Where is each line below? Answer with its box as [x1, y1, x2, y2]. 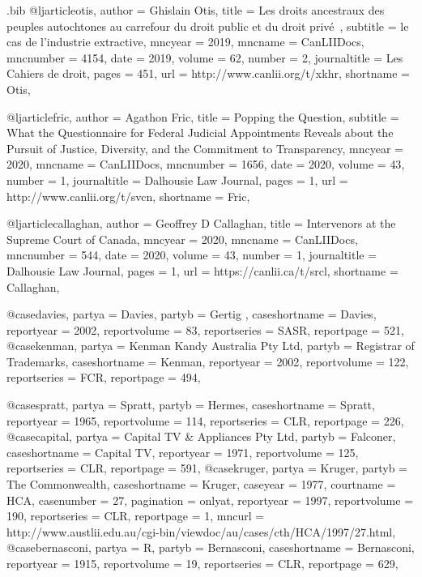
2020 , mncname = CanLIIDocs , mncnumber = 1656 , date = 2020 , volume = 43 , [6, 156, 405, 173]
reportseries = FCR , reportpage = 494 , [6, 369, 201, 386]
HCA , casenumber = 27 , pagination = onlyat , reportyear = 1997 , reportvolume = [6, 491, 414, 508]
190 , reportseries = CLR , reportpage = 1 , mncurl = [6, 507, 265, 524]
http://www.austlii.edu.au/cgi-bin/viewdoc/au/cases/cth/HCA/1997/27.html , [6, 523, 396, 540]
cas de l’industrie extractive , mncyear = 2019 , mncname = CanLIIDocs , [6, 33, 364, 50]
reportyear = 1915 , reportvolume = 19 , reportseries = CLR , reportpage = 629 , [6, 555, 399, 571]
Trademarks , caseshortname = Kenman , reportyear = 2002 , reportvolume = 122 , [6, 353, 409, 370]
